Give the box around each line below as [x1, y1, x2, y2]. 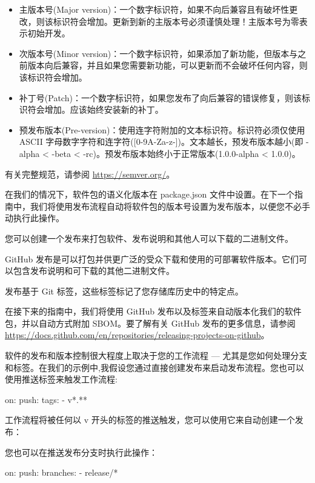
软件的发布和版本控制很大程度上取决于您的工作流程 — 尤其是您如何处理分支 [5, 349, 308, 362]
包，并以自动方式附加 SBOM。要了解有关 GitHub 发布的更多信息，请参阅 [5, 316, 296, 329]
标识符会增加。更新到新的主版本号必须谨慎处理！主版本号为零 [53, 15, 299, 27]
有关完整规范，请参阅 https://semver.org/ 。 [5, 167, 175, 180]
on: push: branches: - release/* [5, 466, 118, 479]
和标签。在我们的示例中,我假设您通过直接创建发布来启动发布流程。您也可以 [5, 361, 304, 373]
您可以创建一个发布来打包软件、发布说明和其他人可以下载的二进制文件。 [5, 232, 293, 244]
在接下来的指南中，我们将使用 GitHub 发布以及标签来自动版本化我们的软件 [5, 305, 302, 318]
